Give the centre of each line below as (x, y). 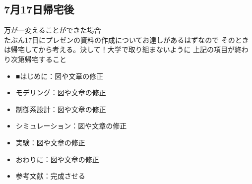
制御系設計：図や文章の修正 (61, 109)
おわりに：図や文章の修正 (57, 159)
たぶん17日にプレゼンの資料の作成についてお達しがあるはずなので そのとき (126, 39)
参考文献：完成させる (50, 176)
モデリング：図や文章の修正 (61, 92)
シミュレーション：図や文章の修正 (71, 126)
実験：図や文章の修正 (50, 142)
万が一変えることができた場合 (53, 30)
